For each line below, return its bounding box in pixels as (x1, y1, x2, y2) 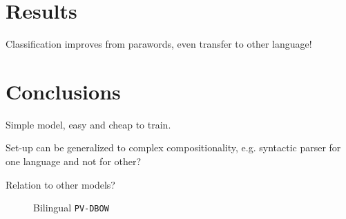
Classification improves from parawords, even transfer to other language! (6, 37, 312, 51)
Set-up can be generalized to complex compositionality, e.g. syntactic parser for (6, 140, 341, 155)
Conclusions (6, 77, 121, 105)
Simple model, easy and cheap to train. (6, 117, 171, 131)
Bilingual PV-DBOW (33, 200, 109, 215)
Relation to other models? (6, 177, 115, 191)
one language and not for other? (6, 154, 142, 169)
